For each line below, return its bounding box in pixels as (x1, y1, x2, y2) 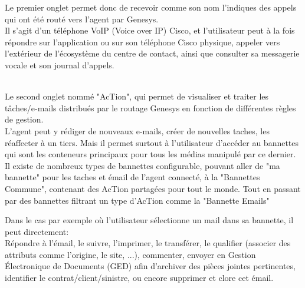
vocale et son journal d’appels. (5, 58, 114, 71)
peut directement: (5, 225, 69, 237)
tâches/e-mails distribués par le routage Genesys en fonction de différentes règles (5, 101, 296, 114)
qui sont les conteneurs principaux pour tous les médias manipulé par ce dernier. (5, 148, 296, 160)
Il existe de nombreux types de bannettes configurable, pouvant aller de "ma (5, 159, 280, 171)
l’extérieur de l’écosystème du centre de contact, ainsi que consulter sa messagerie (5, 47, 300, 59)
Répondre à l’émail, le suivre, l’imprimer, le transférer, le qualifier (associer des (5, 237, 291, 249)
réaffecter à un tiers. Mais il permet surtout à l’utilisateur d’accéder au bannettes (5, 136, 299, 148)
